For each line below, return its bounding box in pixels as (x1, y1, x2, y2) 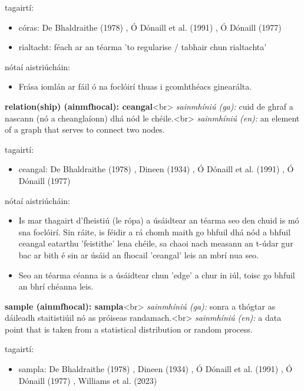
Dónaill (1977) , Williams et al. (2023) (18, 374, 157, 386)
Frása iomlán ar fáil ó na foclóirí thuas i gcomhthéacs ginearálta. (18, 80, 252, 93)
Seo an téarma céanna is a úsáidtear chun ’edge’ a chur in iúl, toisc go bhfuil (18, 268, 295, 281)
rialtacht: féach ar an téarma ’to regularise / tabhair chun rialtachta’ (18, 41, 267, 53)
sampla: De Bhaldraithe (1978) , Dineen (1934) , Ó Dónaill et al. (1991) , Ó (18, 363, 293, 375)
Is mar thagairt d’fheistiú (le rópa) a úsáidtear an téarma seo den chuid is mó (18, 214, 299, 226)
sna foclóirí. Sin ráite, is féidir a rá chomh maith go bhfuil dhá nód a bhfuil (18, 225, 291, 238)
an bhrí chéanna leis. (18, 280, 94, 293)
